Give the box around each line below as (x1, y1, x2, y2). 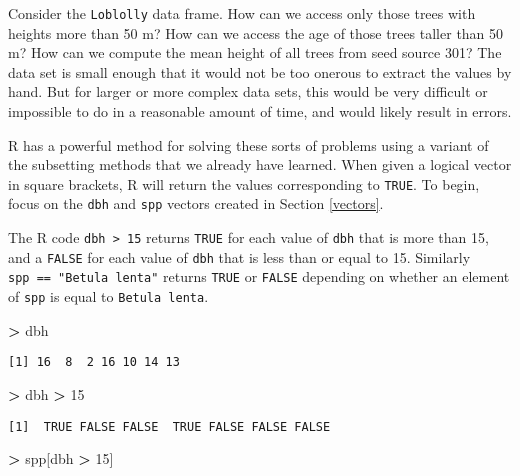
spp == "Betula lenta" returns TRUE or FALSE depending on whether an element (8, 266, 510, 287)
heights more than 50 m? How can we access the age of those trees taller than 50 (8, 22, 504, 43)
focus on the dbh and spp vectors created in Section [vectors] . (8, 193, 384, 214)
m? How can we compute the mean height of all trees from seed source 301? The (8, 42, 502, 63)
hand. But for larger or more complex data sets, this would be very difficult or (8, 81, 488, 102)
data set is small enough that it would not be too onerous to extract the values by (8, 61, 512, 82)
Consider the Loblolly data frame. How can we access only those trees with (8, 3, 476, 23)
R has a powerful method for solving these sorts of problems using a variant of (8, 134, 489, 155)
